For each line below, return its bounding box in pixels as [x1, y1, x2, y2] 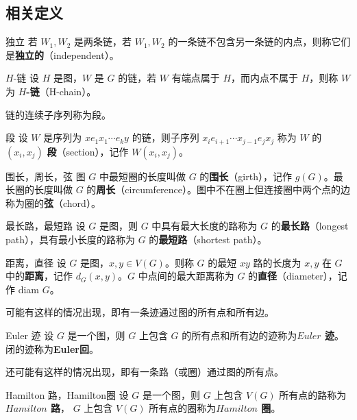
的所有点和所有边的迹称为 [182, 328, 297, 342]
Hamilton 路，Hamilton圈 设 [5, 387, 129, 402]
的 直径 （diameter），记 [248, 269, 347, 283]
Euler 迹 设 [5, 328, 54, 342]
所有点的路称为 [279, 387, 347, 402]
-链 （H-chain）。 [26, 84, 97, 98]
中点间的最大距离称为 [138, 269, 234, 283]
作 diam [5, 282, 39, 296]
